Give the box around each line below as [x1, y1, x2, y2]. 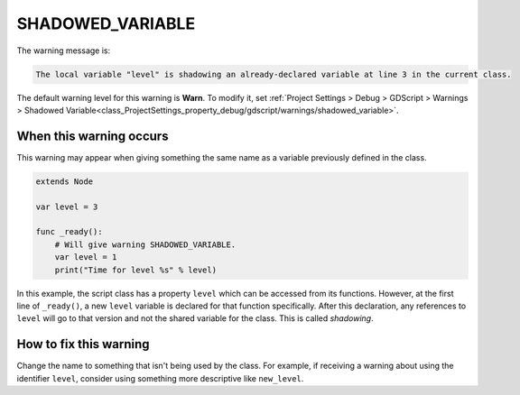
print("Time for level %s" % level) [54, 264, 217, 275]
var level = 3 [35, 201, 98, 212]
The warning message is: [16, 45, 111, 56]
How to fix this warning [16, 336, 150, 352]
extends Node [35, 176, 94, 187]
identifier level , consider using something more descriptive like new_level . [16, 372, 304, 383]
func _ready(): [35, 226, 103, 237]
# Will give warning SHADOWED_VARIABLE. [54, 239, 237, 250]
